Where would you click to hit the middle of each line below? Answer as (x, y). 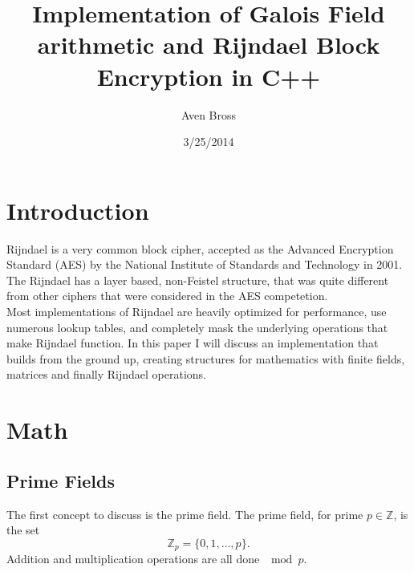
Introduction (78, 210)
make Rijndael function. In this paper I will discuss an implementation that (193, 343)
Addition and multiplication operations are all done (133, 559)
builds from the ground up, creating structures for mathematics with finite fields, (206, 358)
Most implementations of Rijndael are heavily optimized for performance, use (197, 311)
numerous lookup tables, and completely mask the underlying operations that (197, 327)
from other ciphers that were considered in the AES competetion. (167, 296)
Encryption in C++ (209, 76)
